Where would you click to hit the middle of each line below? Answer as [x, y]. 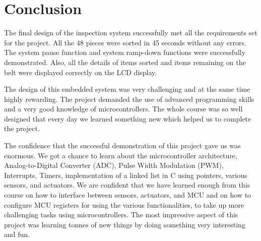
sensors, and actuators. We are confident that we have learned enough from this [127, 185]
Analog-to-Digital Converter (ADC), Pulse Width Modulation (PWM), [114, 165]
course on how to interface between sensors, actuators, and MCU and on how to [128, 195]
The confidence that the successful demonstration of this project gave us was [122, 145]
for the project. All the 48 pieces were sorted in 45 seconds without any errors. [125, 42]
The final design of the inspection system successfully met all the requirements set [131, 33]
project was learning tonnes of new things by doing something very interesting [125, 224]
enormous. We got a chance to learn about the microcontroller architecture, [121, 155]
